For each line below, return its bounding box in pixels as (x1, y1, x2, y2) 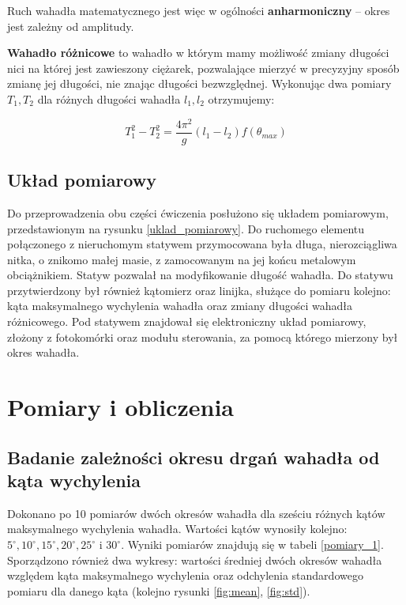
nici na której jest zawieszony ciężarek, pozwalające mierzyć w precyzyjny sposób (7, 59, 400, 76)
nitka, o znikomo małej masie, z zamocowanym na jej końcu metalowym (7, 251, 356, 267)
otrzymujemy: (208, 90, 275, 107)
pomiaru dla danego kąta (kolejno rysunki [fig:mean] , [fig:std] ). (7, 582, 310, 599)
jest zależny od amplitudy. (7, 17, 134, 34)
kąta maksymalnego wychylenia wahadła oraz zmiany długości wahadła (7, 297, 353, 314)
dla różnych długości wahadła (37, 90, 181, 107)
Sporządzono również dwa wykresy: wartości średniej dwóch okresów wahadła (7, 551, 382, 568)
